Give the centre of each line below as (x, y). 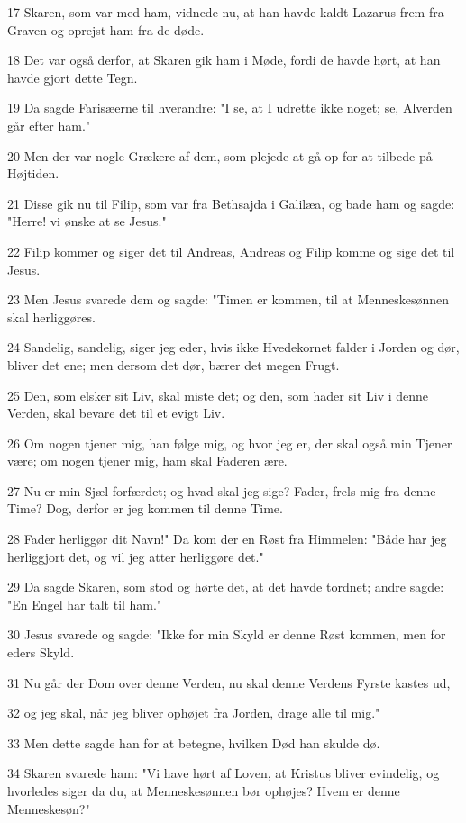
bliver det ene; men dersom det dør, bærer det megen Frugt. (174, 364)
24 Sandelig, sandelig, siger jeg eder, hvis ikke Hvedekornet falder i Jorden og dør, (233, 347)
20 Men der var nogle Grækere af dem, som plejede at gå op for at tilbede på (220, 155)
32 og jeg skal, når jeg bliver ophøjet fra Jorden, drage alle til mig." (194, 713)
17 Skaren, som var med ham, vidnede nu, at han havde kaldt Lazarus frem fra (226, 12)
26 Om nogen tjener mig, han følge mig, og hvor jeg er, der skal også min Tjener (230, 443)
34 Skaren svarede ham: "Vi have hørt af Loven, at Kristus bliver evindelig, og (224, 773)
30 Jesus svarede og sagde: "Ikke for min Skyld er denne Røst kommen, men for (227, 634)
